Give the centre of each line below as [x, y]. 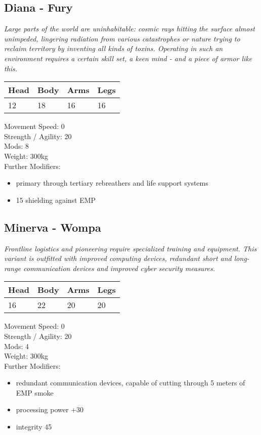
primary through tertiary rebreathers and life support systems [112, 183]
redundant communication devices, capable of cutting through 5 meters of [130, 383]
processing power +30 [50, 409]
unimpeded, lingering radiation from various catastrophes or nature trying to [122, 38]
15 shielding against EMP [56, 200]
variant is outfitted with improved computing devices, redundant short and [118, 258]
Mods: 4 [17, 346]
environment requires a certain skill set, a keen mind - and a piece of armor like [128, 58]
